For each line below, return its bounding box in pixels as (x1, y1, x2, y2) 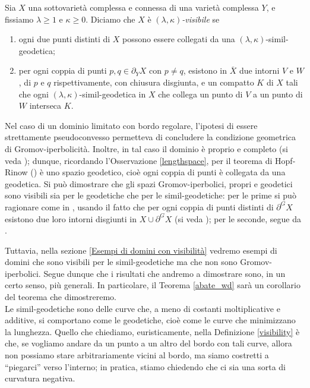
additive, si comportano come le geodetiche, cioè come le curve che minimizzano (5, 314, 296, 326)
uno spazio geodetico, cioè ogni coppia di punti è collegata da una (46, 166, 286, 178)
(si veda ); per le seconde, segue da (175, 212, 301, 225)
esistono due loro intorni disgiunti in (5, 212, 137, 225)
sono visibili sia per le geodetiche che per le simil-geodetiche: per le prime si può (5, 189, 296, 201)
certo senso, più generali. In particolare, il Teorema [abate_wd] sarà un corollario (5, 279, 300, 291)
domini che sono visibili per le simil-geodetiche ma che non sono (5, 255, 238, 268)
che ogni (18, 87, 49, 100)
